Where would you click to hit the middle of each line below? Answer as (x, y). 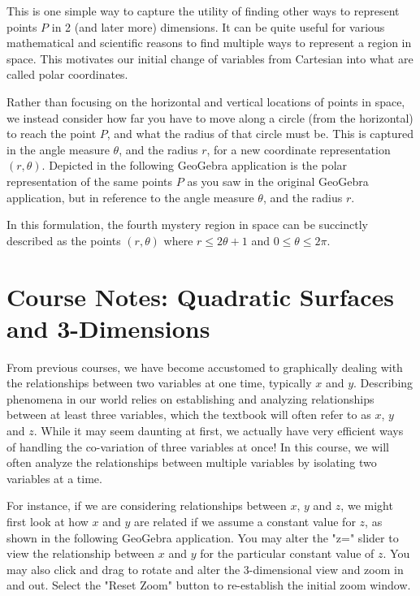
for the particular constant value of (287, 553)
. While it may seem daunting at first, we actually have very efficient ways (219, 430)
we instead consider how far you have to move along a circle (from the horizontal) (210, 117)
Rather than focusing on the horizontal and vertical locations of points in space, (206, 101)
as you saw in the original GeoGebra (278, 181)
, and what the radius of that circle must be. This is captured (260, 134)
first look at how (48, 521)
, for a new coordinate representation (299, 149)
